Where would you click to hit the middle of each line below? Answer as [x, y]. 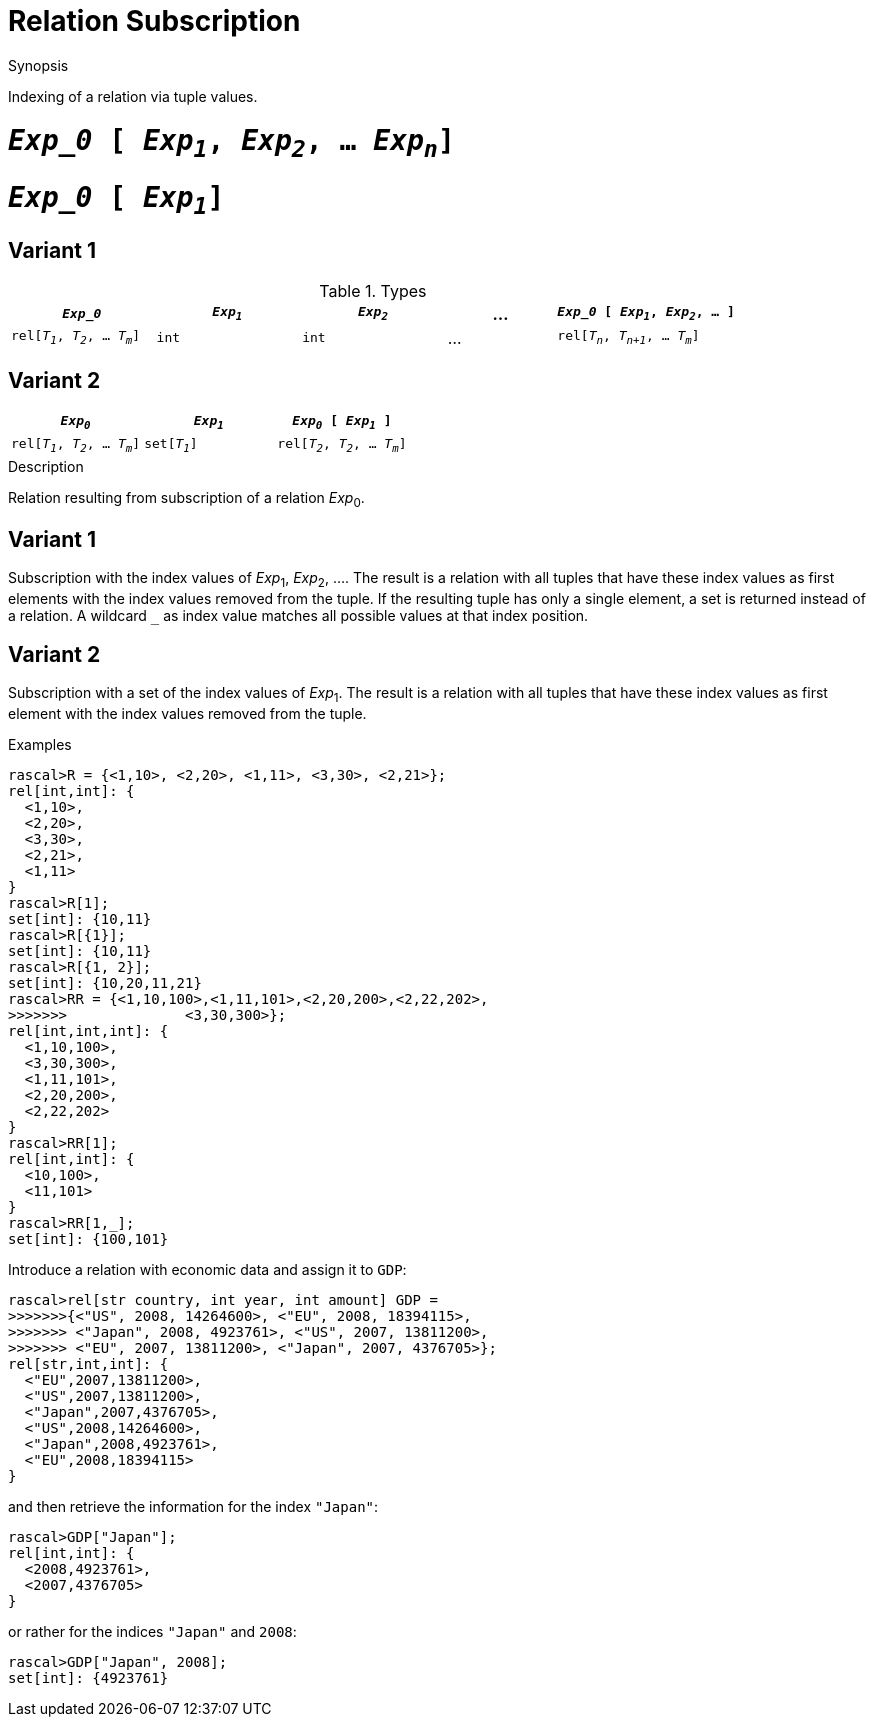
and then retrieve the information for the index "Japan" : [193, 1506]
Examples [40, 744]
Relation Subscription [154, 21]
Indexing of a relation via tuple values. [133, 96]
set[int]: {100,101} [88, 1238]
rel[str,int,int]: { [88, 1363]
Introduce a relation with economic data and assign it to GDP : [207, 1269]
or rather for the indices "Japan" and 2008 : [152, 1631]
